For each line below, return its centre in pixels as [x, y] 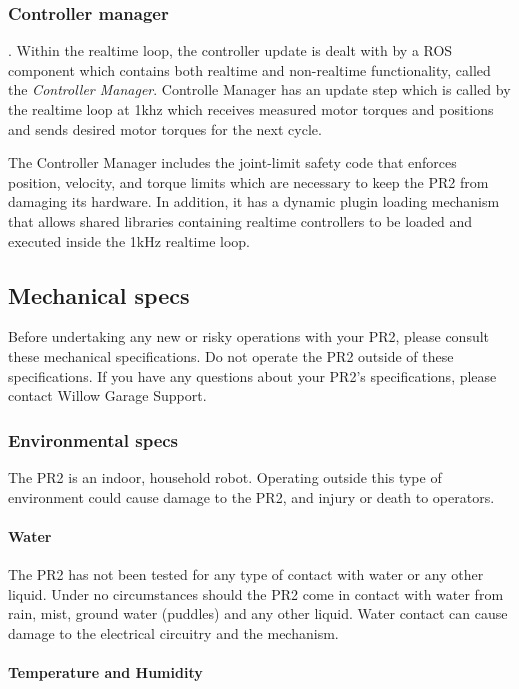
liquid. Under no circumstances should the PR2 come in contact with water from [256, 593]
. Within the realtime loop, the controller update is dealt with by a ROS [230, 50]
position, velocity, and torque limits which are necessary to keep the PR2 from [248, 181]
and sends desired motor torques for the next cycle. [165, 128]
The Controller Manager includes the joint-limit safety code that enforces [232, 162]
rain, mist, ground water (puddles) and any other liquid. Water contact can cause [258, 613]
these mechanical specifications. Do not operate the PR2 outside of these [231, 355]
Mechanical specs [99, 294]
